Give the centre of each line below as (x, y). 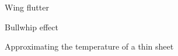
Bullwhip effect (32, 27)
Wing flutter (27, 7)
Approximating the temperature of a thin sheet (89, 46)
